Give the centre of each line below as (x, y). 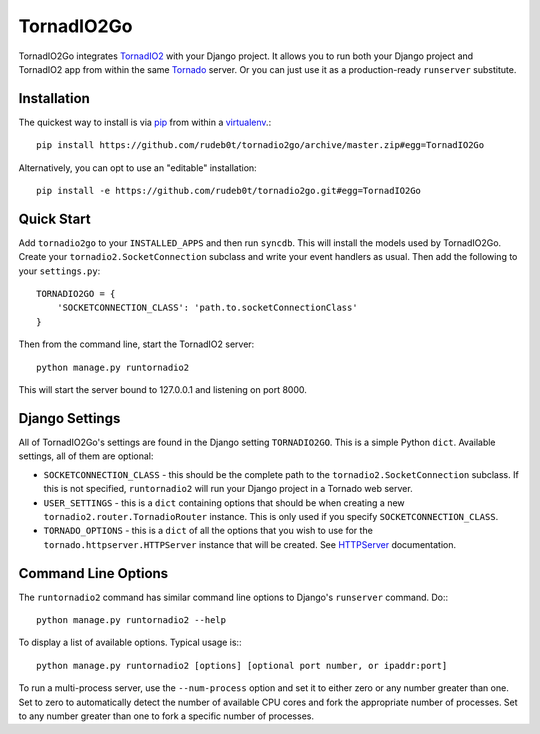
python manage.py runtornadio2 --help (131, 619)
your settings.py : (59, 271)
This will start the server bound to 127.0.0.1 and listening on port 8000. (162, 390)
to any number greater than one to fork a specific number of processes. (166, 716)
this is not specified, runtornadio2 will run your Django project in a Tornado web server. (228, 489)
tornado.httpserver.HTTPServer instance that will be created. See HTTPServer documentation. (250, 544)
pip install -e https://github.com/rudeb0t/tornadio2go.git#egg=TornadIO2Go (229, 191)
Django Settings (69, 418)
